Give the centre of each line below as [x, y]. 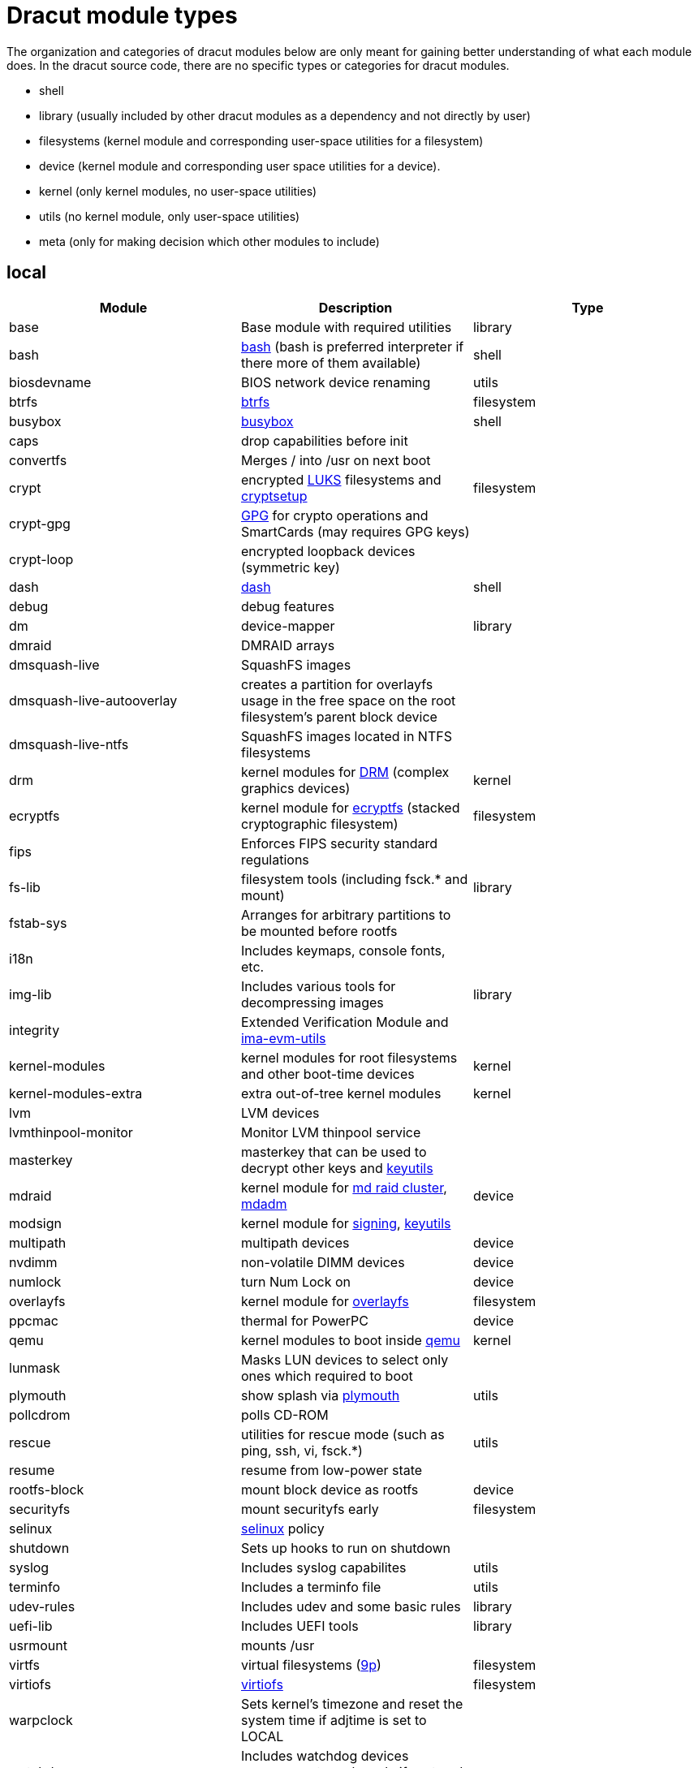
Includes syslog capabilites [323, 1567]
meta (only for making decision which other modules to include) [209, 241]
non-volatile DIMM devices [323, 1262]
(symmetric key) [290, 567]
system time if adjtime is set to [334, 1720]
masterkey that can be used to [334, 1151]
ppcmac [34, 1320]
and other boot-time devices [327, 1074]
